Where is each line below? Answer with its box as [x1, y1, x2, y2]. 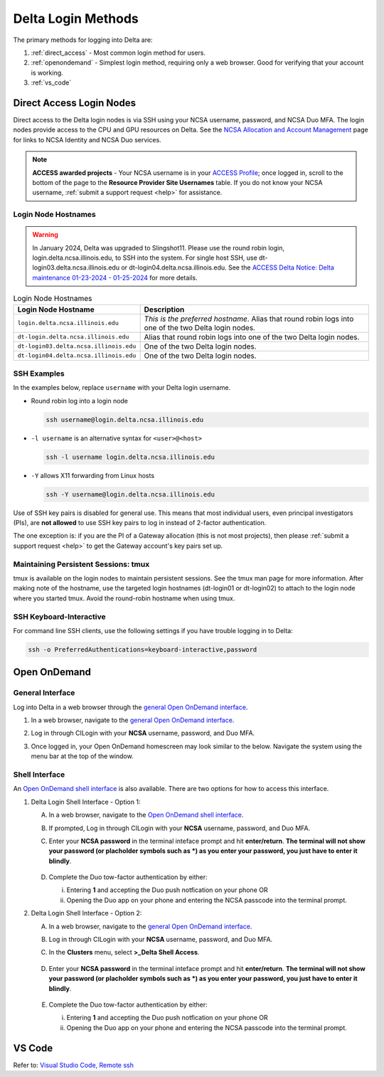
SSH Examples [13, 368, 65, 378]
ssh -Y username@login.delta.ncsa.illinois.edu [46, 490, 215, 498]
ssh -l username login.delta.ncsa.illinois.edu [46, 452, 215, 461]
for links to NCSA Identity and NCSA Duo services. [13, 135, 161, 144]
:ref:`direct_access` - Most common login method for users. [31, 48, 206, 57]
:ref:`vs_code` [31, 78, 72, 87]
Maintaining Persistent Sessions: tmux [13, 559, 150, 569]
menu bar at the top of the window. [31, 752, 134, 760]
